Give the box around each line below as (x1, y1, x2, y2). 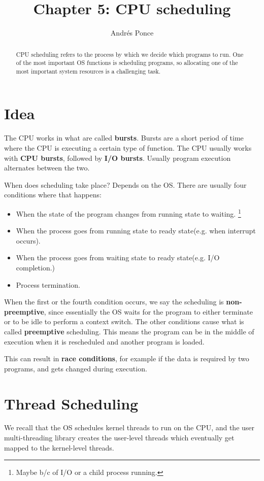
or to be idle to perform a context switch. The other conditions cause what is (4, 316, 244, 327)
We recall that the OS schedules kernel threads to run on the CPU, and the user (4, 422, 255, 433)
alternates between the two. (4, 162, 90, 173)
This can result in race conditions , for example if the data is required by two (4, 353, 249, 364)
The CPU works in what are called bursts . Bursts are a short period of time (4, 132, 244, 143)
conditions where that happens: (4, 189, 102, 200)
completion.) (16, 262, 55, 273)
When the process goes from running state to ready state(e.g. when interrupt (16, 225, 256, 236)
